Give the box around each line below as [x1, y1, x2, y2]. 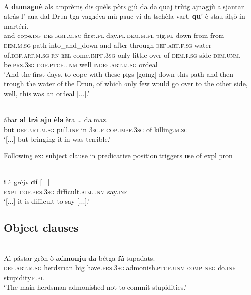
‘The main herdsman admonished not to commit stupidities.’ [4, 282, 187, 292]
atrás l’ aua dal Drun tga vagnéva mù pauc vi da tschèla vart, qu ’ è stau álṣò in [4, 11, 245, 21]
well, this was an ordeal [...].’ [4, 88, 90, 98]
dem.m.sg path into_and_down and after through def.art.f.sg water [4, 39, 212, 50]
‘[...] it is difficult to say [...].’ [4, 196, 90, 206]
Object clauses [4, 220, 79, 235]
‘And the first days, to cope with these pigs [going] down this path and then [4, 69, 233, 79]
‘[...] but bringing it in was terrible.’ [4, 134, 111, 144]
